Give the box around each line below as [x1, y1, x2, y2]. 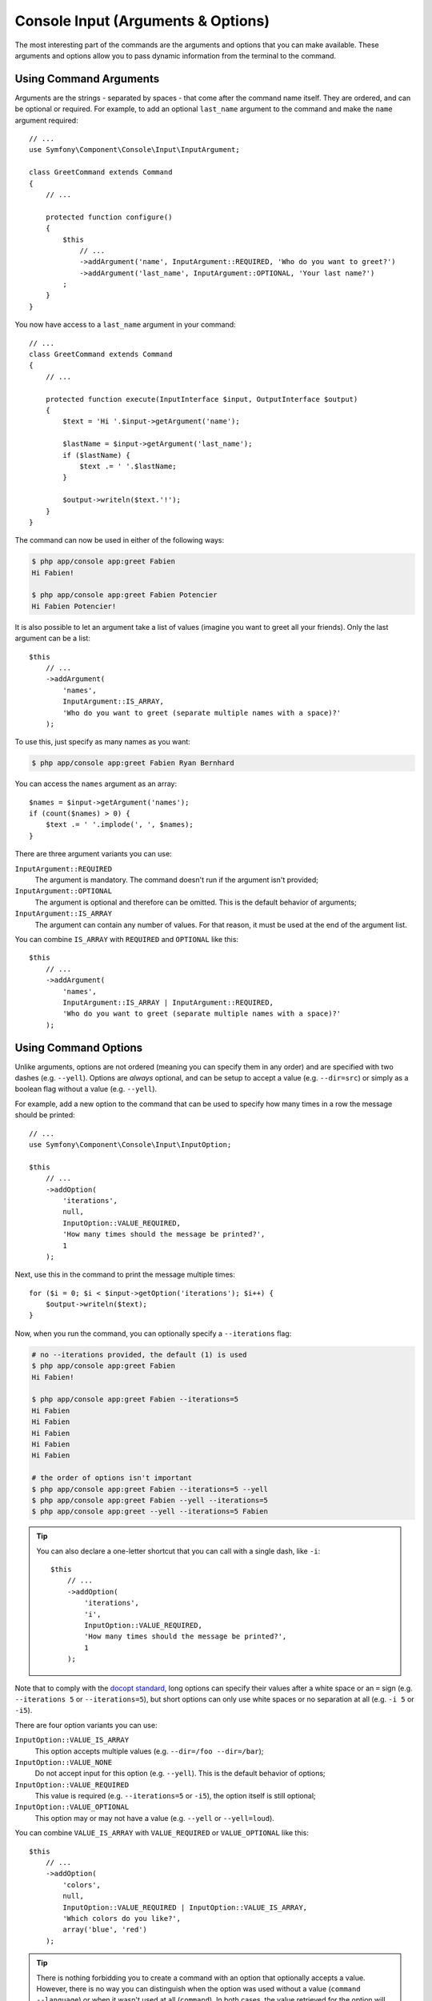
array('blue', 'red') [62, 1925, 148, 1935]
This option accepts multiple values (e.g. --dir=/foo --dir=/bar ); [34, 1746, 264, 1756]
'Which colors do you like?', [62, 1914, 182, 1923]
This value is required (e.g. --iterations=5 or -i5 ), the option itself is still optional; [34, 1791, 316, 1801]
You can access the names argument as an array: [14, 779, 178, 788]
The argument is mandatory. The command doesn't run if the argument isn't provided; [34, 875, 319, 884]
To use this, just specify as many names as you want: [14, 737, 191, 747]
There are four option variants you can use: [14, 1720, 158, 1730]
